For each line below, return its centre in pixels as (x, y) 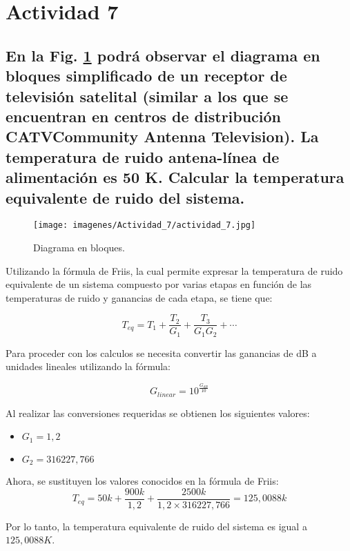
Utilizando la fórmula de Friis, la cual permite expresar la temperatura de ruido (174, 270)
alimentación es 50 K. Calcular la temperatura (175, 177)
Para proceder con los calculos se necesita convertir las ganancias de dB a (161, 352)
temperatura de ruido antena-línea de (143, 156)
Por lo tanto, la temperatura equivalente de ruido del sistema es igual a (156, 526)
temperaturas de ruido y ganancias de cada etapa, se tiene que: (139, 297)
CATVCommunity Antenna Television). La (162, 136)
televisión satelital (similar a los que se (147, 96)
